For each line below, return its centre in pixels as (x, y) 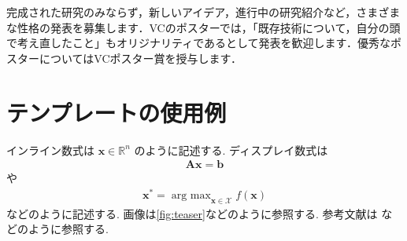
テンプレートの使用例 (117, 112)
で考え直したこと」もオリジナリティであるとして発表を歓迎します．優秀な (199, 43)
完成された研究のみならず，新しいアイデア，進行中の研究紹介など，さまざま (203, 12)
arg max (191, 195)
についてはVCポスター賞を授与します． (140, 58)
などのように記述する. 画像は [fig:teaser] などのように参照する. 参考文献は (192, 213)
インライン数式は (50, 150)
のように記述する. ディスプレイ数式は (231, 150)
